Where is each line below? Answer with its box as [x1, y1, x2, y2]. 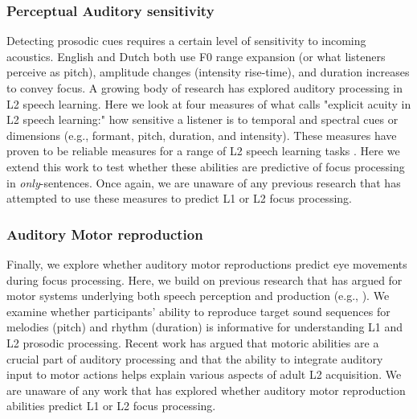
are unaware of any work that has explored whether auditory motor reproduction [6, 381, 406, 398]
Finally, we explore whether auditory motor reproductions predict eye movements [6, 255, 407, 272]
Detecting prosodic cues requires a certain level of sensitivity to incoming [6, 32, 366, 49]
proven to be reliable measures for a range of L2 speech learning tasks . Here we [6, 142, 400, 159]
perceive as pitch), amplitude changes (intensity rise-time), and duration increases [6, 64, 410, 80]
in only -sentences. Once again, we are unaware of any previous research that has [6, 174, 401, 191]
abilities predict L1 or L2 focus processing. [6, 397, 216, 414]
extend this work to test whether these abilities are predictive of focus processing [6, 158, 405, 175]
